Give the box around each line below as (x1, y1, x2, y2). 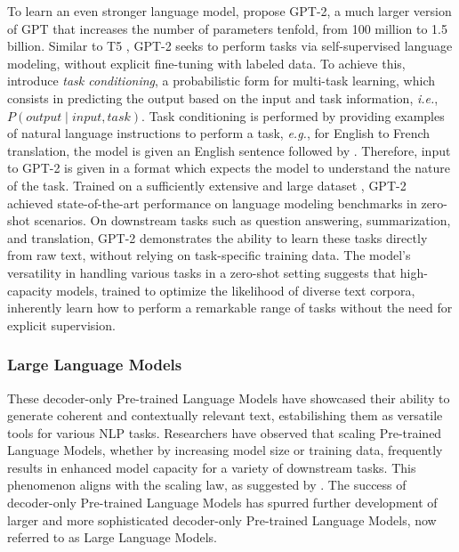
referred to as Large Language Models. (7, 528, 217, 547)
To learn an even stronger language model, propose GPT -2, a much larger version (7, 2, 452, 20)
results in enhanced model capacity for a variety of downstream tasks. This (7, 458, 416, 476)
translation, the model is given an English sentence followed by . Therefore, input (7, 141, 451, 159)
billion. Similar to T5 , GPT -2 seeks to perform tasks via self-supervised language (7, 37, 453, 55)
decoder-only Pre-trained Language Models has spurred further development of (7, 493, 438, 512)
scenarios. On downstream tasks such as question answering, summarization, (34, 211, 451, 230)
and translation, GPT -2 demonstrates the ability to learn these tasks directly (7, 228, 428, 247)
